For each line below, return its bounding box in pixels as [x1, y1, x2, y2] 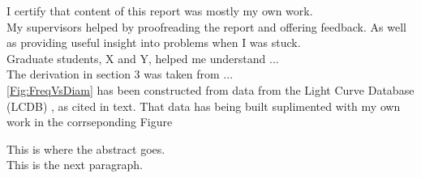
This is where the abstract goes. [6, 140, 165, 157]
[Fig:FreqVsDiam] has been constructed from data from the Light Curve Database [6, 81, 415, 98]
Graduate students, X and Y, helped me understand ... [6, 49, 279, 66]
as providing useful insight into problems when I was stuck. [6, 34, 301, 51]
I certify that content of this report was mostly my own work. [6, 2, 313, 19]
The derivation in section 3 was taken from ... [6, 66, 234, 83]
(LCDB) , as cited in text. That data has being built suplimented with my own [6, 97, 401, 114]
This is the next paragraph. [6, 156, 143, 173]
